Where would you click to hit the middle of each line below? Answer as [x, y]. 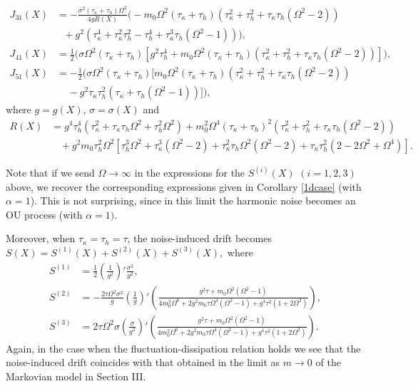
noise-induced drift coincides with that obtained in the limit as [143, 362]
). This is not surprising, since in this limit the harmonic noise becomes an [193, 200]
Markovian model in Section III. [76, 376]
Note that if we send [50, 172]
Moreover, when [41, 238]
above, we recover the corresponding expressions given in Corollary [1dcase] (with [184, 186]
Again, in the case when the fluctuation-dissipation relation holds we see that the [183, 348]
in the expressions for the [190, 172]
